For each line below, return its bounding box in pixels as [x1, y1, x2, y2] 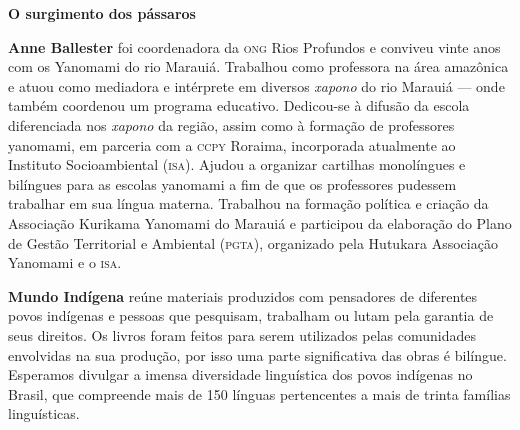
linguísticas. [8, 403, 80, 424]
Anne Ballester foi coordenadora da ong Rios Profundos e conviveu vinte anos [8, 36, 501, 57]
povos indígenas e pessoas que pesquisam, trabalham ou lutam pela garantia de [8, 305, 494, 326]
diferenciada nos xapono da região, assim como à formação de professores [8, 114, 455, 135]
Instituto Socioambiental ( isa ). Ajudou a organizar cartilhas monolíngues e [8, 154, 466, 175]
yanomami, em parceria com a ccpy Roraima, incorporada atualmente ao [8, 134, 456, 155]
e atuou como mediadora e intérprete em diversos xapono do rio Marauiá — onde [8, 75, 505, 96]
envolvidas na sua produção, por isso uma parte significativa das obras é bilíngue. [8, 344, 507, 365]
